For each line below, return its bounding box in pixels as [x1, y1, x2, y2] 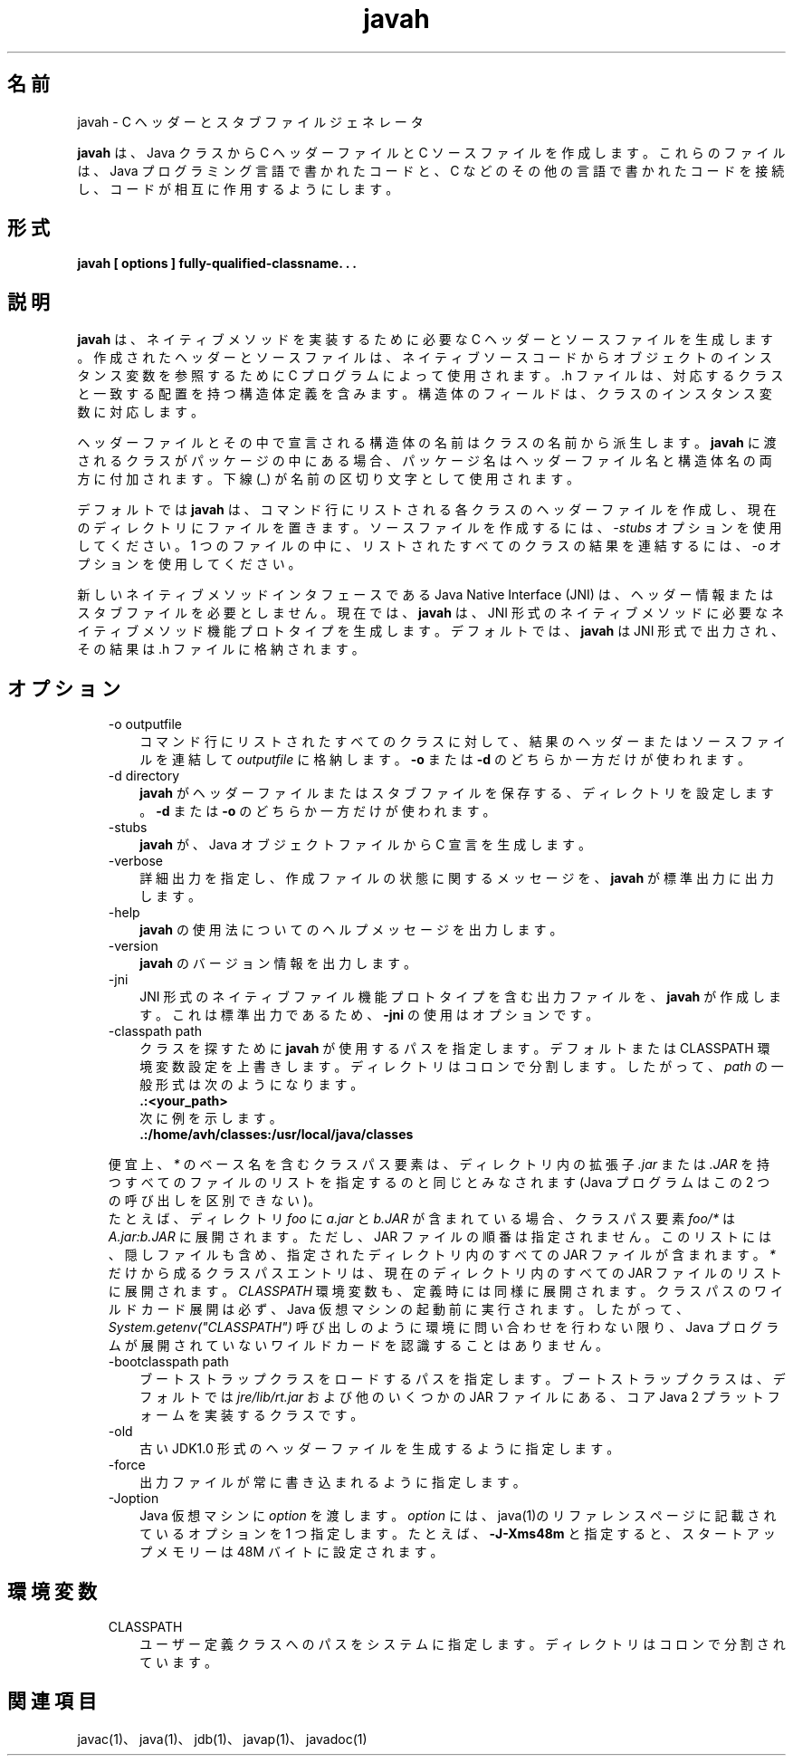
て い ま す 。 [139, 1653, 217, 1670]
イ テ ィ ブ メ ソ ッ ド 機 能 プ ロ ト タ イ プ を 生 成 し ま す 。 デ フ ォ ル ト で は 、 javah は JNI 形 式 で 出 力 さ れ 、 [77, 623, 784, 639]
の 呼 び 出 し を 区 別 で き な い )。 [108, 1193, 321, 1209]
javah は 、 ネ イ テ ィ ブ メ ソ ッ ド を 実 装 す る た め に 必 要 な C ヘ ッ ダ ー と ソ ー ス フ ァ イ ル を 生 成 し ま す [77, 331, 773, 348]
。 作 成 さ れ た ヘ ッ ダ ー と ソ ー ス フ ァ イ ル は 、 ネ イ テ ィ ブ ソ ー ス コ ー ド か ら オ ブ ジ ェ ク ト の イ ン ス [77, 350, 772, 366]
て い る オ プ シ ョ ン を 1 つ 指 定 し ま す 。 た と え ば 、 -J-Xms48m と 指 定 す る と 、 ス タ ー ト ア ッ [139, 1526, 776, 1542]
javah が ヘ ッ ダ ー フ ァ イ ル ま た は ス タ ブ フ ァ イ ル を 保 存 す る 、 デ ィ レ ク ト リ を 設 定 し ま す [139, 785, 774, 801]
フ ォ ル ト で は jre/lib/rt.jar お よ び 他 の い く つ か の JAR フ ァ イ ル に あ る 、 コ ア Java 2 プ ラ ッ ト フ [139, 1389, 780, 1405]
